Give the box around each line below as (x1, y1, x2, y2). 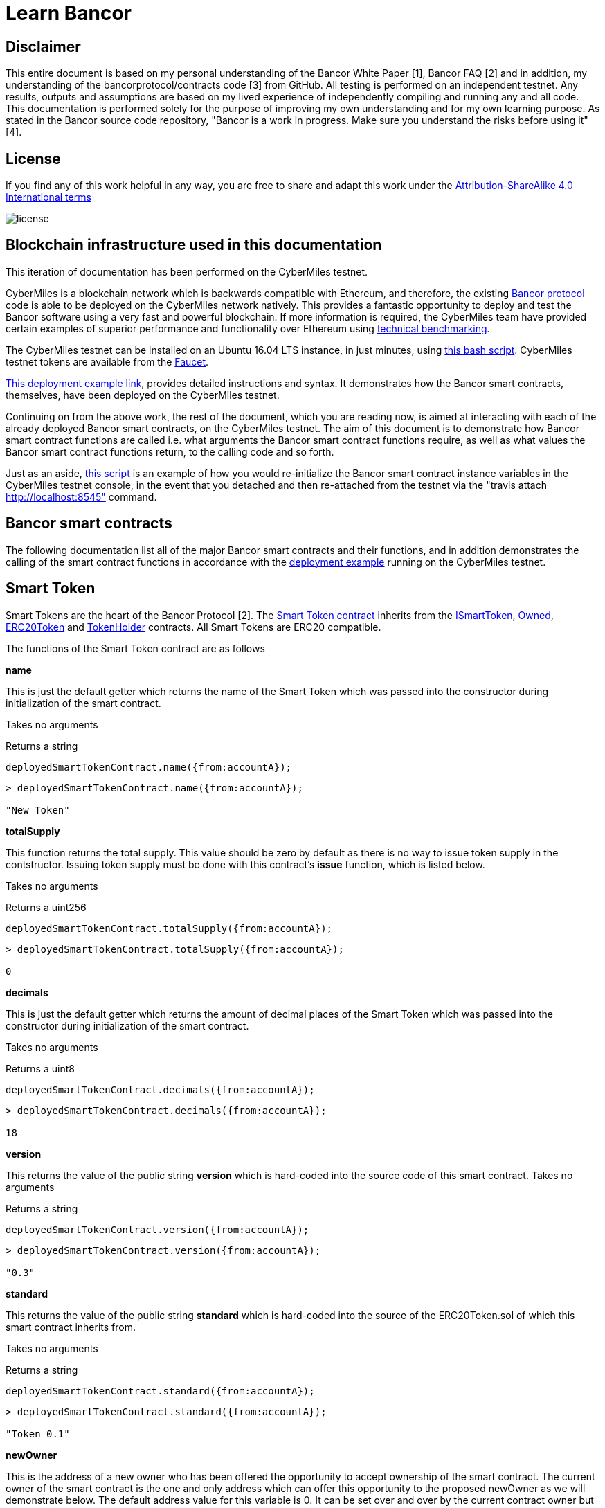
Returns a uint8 (6, 1062, 75, 1075)
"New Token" (6, 804, 70, 816)
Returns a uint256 (6, 901, 87, 913)
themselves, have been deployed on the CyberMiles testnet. (6, 388, 280, 401)
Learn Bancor (6, 1, 132, 25)
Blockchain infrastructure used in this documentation (6, 236, 382, 254)
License (6, 150, 61, 168)
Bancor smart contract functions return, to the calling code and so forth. (6, 445, 334, 458)
